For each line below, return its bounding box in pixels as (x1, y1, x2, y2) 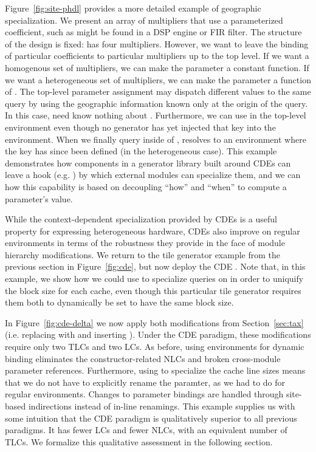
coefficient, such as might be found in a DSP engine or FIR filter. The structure (5, 26, 302, 38)
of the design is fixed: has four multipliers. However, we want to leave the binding (5, 37, 309, 50)
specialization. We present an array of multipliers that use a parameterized (5, 13, 283, 26)
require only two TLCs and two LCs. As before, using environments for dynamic (5, 340, 304, 353)
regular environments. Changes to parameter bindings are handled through (5, 388, 284, 400)
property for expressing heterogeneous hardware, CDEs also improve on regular (5, 224, 300, 237)
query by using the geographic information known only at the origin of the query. (5, 97, 308, 109)
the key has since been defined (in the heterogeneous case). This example (5, 145, 277, 157)
